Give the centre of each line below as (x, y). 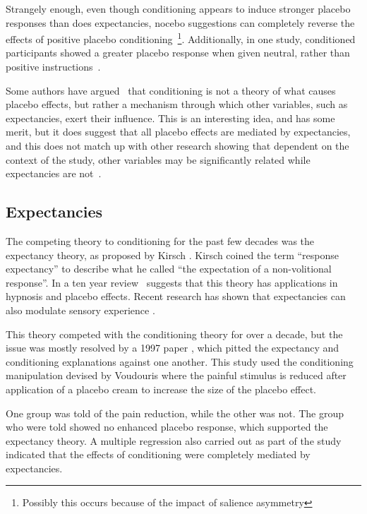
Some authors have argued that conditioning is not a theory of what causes (171, 90)
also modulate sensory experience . (80, 310)
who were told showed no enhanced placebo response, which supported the (167, 427)
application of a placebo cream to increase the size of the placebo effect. (161, 389)
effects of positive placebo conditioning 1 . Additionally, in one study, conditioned (181, 38)
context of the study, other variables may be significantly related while (158, 159)
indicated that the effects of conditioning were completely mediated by (158, 454)
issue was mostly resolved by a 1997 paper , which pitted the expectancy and (173, 348)
